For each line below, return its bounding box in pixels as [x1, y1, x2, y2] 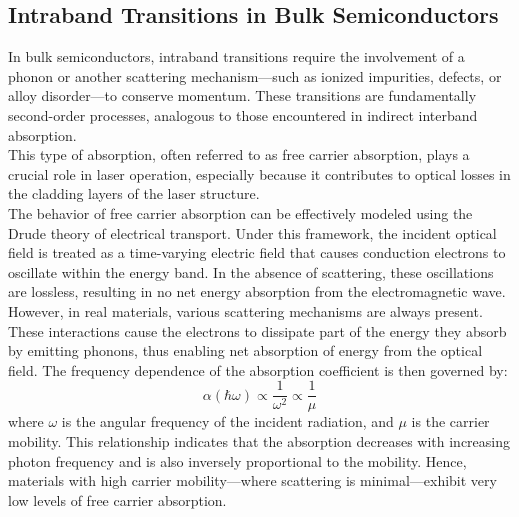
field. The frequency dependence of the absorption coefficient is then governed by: [8, 359, 508, 380]
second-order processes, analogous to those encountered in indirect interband [8, 104, 478, 125]
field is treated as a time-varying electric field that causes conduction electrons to [8, 242, 506, 263]
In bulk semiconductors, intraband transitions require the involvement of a [8, 46, 465, 67]
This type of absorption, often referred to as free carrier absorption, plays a [8, 144, 470, 165]
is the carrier [411, 411, 490, 432]
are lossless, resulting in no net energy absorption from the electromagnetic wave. [8, 281, 506, 302]
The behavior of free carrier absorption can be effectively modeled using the [8, 202, 473, 223]
